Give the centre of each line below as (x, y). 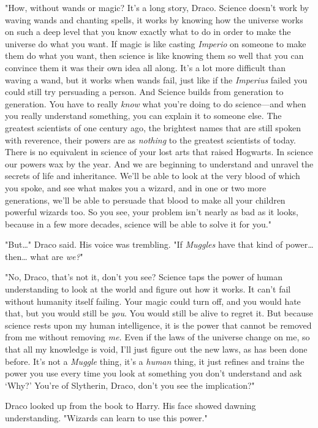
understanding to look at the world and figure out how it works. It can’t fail (148, 289)
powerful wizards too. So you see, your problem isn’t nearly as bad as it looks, (152, 212)
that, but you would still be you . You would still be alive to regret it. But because (159, 313)
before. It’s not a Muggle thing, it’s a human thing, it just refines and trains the (155, 361)
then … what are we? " (44, 256)
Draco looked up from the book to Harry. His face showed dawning (131, 406)
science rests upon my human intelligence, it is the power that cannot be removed (158, 325)
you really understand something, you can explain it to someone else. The (143, 116)
